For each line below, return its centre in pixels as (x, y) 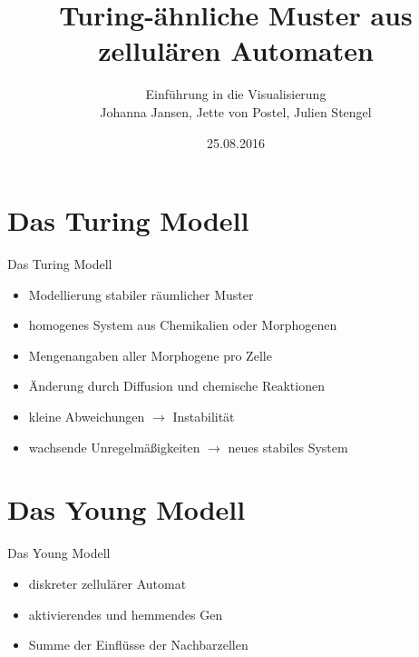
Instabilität (204, 416)
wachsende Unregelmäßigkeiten (114, 447)
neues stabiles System (288, 447)
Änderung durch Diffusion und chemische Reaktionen (176, 386)
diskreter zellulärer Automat (107, 583)
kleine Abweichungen (87, 416)
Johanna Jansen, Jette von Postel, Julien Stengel (236, 111)
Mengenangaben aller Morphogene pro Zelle (150, 355)
